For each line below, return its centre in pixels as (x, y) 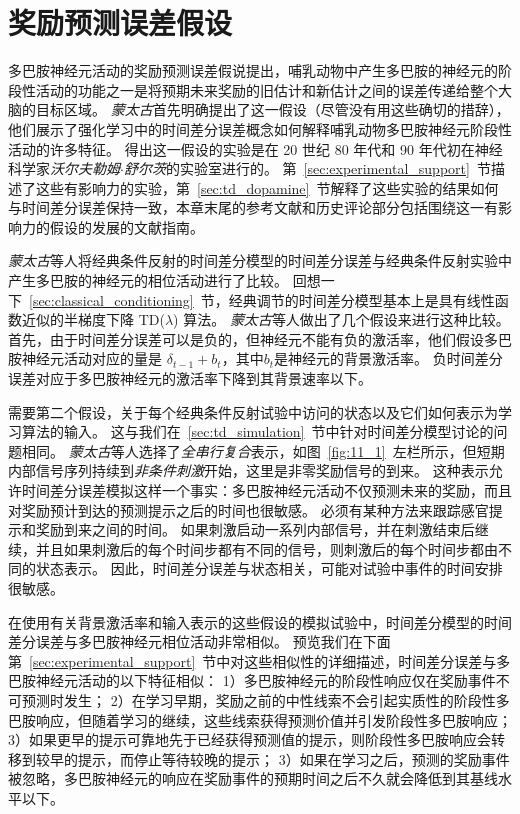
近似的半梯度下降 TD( (93, 319)
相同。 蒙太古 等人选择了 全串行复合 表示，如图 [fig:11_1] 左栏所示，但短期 (263, 450)
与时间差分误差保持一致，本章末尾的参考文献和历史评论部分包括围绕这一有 (253, 207)
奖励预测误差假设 (120, 22)
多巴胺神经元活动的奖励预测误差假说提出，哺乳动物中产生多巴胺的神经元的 (253, 70)
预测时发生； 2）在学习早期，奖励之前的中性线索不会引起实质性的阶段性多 (265, 699)
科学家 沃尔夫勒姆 (64, 168)
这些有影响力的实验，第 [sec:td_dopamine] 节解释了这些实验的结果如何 (267, 187)
